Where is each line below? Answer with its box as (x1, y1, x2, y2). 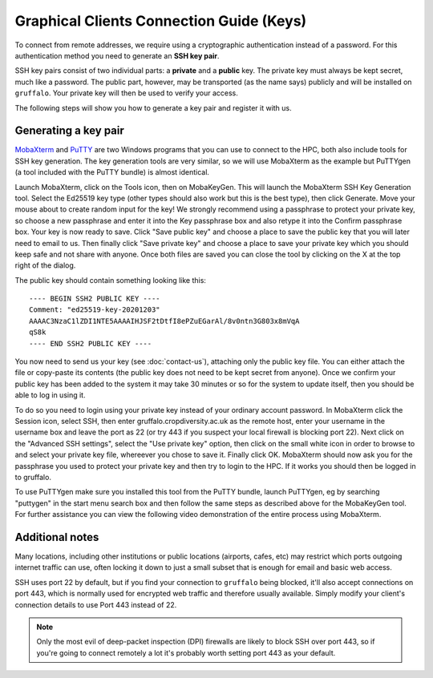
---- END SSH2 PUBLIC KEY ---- (29, 339, 152, 348)
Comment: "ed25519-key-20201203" (29, 305, 160, 314)
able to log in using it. (14, 390, 86, 400)
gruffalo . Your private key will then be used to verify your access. (14, 88, 238, 98)
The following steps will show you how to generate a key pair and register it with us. (14, 103, 292, 112)
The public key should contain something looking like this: (14, 275, 206, 285)
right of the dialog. (14, 260, 76, 270)
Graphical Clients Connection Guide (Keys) (14, 12, 307, 30)
